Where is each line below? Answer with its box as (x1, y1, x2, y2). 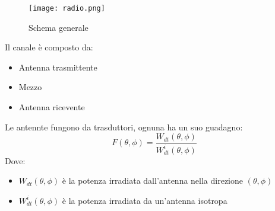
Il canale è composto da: (5, 41, 93, 53)
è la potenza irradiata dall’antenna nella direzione (62, 174, 244, 187)
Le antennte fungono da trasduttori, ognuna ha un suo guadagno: (5, 120, 243, 133)
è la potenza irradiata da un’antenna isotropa (62, 194, 227, 206)
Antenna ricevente (18, 101, 85, 113)
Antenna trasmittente (18, 60, 97, 73)
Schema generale (29, 21, 88, 33)
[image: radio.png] (29, 4, 105, 12)
